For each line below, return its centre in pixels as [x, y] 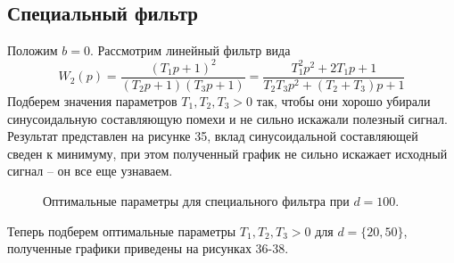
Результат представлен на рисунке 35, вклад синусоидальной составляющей [213, 136]
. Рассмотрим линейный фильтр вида [190, 49]
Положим [33, 49]
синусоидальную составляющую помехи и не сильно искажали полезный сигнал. [227, 118]
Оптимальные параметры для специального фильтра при [196, 200]
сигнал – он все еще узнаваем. [90, 171]
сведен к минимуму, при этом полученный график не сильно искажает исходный [227, 153]
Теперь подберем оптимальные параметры [122, 230]
